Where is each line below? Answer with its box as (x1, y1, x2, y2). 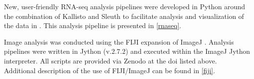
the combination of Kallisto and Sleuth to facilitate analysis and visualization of (4, 11, 244, 21)
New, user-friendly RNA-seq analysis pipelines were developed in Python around (4, 1, 245, 11)
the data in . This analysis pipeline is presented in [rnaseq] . (4, 20, 182, 31)
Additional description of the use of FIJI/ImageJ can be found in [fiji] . (4, 65, 215, 75)
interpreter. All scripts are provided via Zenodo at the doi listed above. (4, 55, 217, 65)
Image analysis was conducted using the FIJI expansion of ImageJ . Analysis (4, 36, 234, 47)
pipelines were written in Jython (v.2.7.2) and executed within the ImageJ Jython (4, 46, 250, 56)
